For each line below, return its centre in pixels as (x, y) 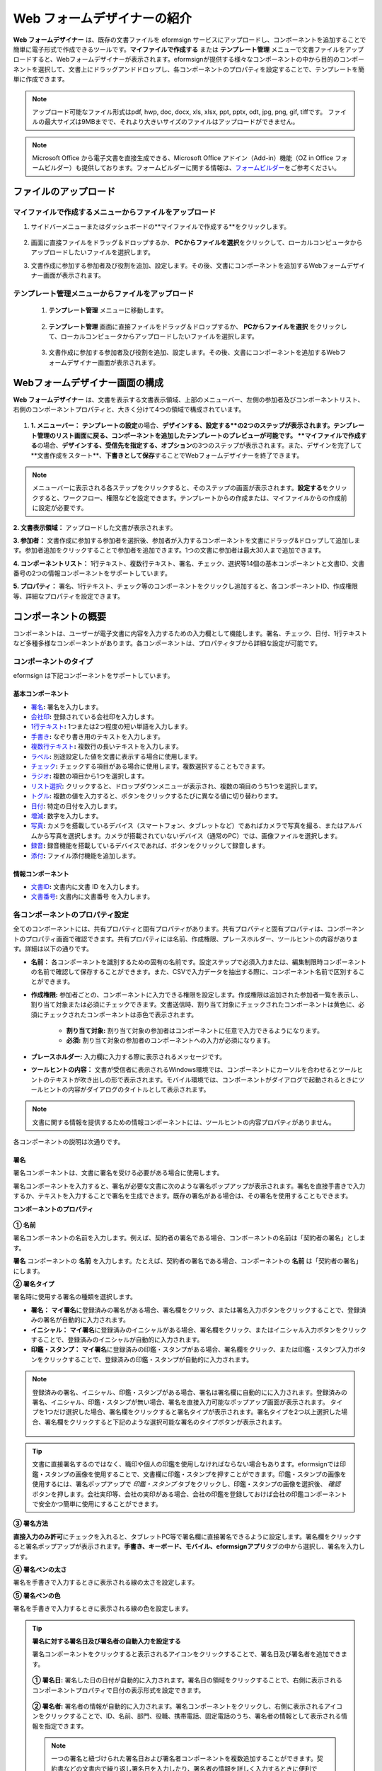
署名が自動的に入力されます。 (86, 1320)
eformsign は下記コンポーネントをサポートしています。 (93, 676)
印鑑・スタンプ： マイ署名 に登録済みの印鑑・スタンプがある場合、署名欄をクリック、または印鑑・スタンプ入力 (192, 1350)
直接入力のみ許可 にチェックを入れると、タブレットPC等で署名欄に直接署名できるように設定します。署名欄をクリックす (187, 1537)
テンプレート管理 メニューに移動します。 (108, 310)
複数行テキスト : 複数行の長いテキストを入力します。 (107, 747)
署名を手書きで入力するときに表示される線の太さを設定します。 (106, 1583)
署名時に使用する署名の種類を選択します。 (75, 1297)
